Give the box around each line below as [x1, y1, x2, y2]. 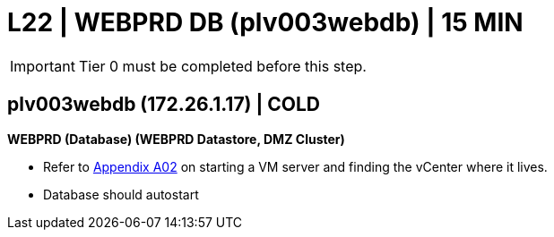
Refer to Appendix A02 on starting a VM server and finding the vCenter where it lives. [43, 158, 548, 174]
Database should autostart [43, 186, 199, 202]
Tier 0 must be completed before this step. [78, 56, 367, 75]
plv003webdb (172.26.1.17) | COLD [7, 93, 321, 116]
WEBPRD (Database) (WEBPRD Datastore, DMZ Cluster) [7, 131, 345, 147]
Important [10, 56, 75, 75]
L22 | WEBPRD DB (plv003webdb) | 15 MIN [7, 7, 524, 38]
